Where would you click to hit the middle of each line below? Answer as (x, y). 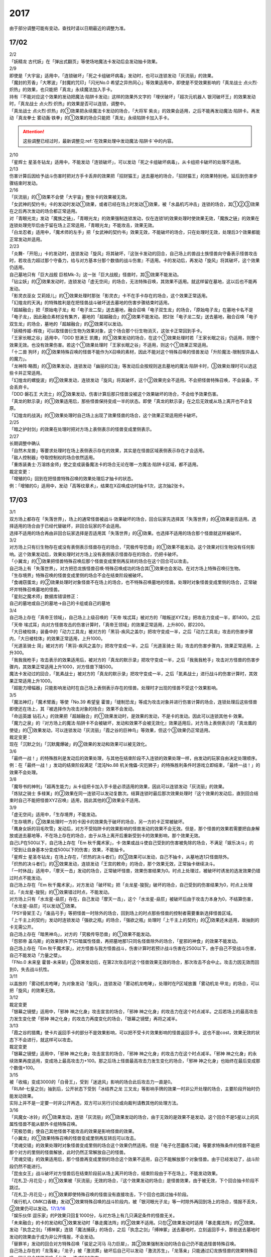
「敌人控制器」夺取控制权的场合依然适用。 (53, 457)
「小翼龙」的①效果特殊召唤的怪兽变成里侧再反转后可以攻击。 (74, 1138)
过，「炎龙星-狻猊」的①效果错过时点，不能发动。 (61, 892)
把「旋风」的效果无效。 (33, 990)
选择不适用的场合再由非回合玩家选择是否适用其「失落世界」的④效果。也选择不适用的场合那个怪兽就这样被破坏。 (127, 533)
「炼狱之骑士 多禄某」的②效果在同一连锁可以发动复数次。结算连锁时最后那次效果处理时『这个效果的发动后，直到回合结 (134, 793)
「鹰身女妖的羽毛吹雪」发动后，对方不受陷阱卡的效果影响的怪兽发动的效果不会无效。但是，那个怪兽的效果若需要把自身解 (134, 828)
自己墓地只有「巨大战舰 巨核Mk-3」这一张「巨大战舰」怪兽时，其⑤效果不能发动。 (95, 275)
